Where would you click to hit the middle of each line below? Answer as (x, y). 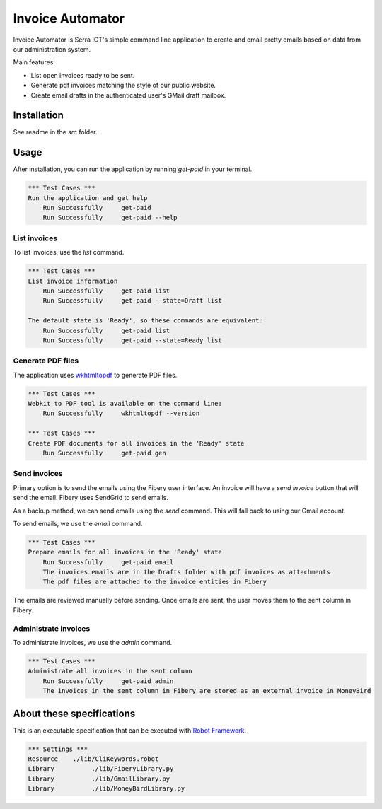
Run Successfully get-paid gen (104, 453)
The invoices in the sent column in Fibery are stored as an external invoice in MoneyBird (207, 691)
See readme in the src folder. (56, 132)
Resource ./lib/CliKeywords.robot (93, 759)
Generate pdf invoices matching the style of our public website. (123, 86)
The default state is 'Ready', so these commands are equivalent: (145, 321)
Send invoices (38, 474)
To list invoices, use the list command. (69, 252)
